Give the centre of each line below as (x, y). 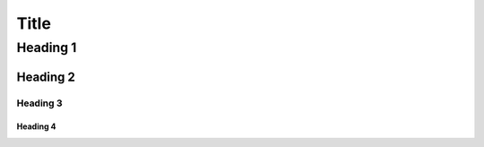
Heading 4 (37, 126)
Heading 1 (47, 48)
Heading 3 (39, 103)
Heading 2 (46, 77)
